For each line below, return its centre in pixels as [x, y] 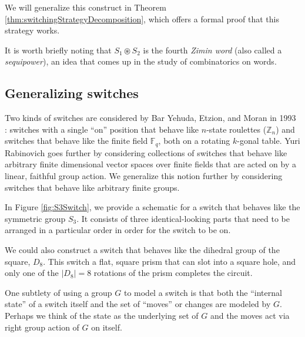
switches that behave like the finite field [76, 141]
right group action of [42, 327]
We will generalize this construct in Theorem [86, 7]
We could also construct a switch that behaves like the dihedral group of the [142, 249]
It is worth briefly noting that [58, 50]
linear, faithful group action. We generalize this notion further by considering [144, 176]
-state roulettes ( [237, 129]
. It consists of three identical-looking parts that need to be [183, 218]
